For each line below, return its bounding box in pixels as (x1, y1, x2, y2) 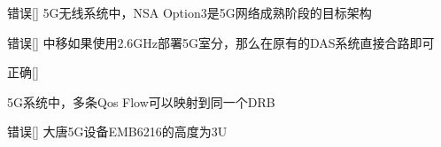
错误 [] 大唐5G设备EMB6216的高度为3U (7, 122, 228, 141)
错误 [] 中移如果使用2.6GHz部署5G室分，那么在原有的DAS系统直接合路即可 (7, 33, 435, 51)
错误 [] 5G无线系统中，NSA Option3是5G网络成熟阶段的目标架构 (7, 4, 372, 21)
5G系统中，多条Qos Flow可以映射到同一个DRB (7, 92, 275, 111)
